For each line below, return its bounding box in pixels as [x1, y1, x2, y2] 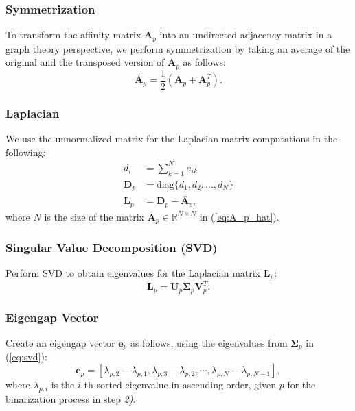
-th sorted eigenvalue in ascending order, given [80, 377, 277, 392]
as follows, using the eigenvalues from [130, 336, 288, 349]
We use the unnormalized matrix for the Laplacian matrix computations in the [5, 132, 338, 145]
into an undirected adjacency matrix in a [159, 27, 332, 42]
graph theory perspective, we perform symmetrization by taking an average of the [5, 41, 350, 55]
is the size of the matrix [44, 209, 145, 223]
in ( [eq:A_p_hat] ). [199, 209, 279, 223]
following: [5, 145, 46, 159]
